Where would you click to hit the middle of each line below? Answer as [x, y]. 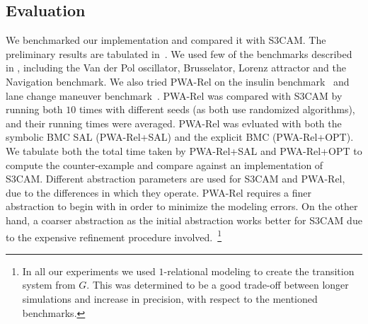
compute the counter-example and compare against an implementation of [165, 164]
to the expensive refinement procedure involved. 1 [114, 236]
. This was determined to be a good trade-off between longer [218, 285]
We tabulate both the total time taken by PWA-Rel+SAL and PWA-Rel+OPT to [184, 150]
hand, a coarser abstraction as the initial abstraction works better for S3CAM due [184, 220]
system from [49, 285]
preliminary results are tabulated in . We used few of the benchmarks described [179, 53]
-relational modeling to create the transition [259, 271]
